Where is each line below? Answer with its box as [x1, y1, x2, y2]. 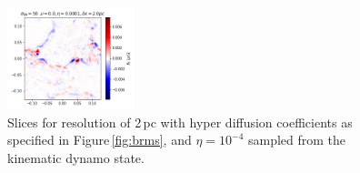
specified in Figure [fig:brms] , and [7, 130, 192, 149]
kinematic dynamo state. [7, 148, 145, 167]
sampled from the [247, 130, 346, 149]
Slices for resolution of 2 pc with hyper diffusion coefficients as [7, 112, 353, 131]
